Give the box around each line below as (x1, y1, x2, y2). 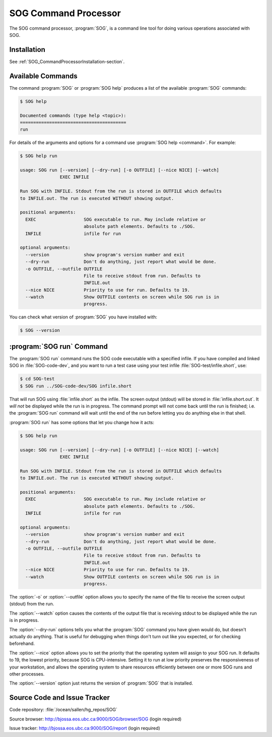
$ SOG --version (20, 327, 60, 333)
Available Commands (9, 72, 78, 80)
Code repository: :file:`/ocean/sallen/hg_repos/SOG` (9, 707, 118, 713)
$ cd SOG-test (20, 376, 55, 382)
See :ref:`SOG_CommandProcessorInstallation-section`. (9, 58, 125, 64)
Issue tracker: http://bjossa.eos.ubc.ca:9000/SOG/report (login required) (9, 725, 161, 731)
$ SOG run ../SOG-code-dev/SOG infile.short (20, 383, 132, 389)
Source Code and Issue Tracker (9, 693, 110, 702)
